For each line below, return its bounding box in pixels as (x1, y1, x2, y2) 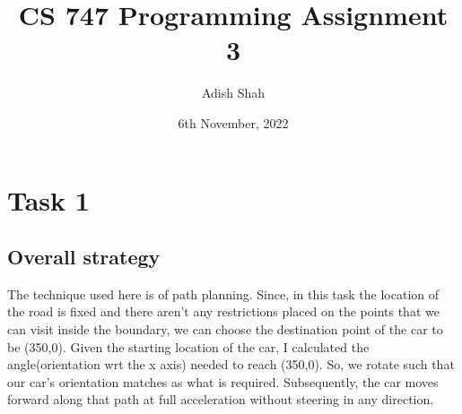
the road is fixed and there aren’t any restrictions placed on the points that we (7, 302, 440, 321)
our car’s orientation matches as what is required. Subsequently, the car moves (7, 372, 439, 391)
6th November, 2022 (178, 113, 289, 132)
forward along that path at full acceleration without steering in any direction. (7, 390, 434, 409)
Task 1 (7, 181, 90, 218)
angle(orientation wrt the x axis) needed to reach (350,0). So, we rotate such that (7, 355, 455, 374)
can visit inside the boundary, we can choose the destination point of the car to (7, 320, 443, 339)
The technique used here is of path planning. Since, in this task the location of (7, 284, 440, 303)
